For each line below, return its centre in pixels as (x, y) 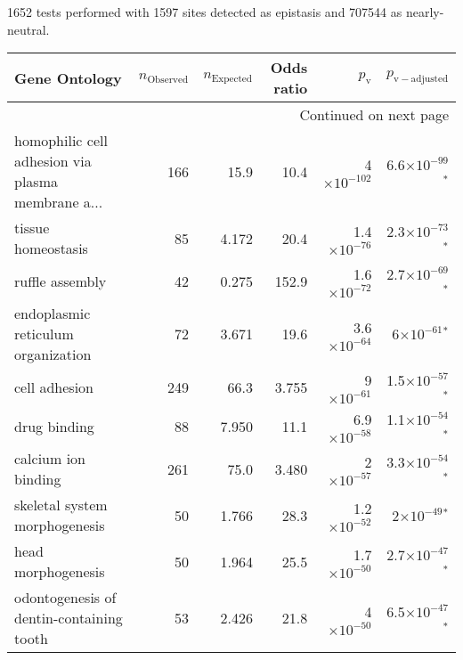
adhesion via (53, 161)
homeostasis (51, 249)
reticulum (44, 334)
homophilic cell (61, 141)
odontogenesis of (65, 598)
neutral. (28, 29)
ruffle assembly (61, 281)
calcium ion (50, 459)
